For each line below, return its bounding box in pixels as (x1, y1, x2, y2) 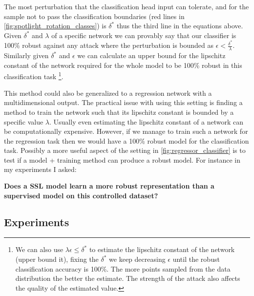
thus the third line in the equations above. (116, 21, 243, 31)
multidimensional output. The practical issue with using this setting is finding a (4, 97, 243, 107)
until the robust (172, 254, 220, 264)
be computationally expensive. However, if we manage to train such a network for (4, 126, 248, 136)
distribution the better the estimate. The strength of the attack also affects (15, 273, 240, 283)
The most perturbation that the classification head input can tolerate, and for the (4, 1, 249, 11)
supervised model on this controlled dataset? (4, 190, 158, 200)
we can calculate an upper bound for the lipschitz (77, 50, 226, 61)
